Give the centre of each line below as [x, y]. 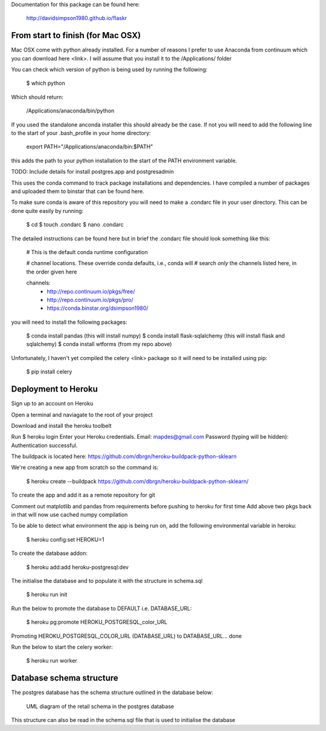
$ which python [46, 83]
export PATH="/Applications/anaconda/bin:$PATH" [90, 147]
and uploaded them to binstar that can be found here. [78, 191]
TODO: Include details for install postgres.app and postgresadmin [93, 172]
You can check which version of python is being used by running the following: [109, 70]
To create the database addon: [49, 553]
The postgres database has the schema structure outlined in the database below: [112, 692]
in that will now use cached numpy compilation [69, 515]
